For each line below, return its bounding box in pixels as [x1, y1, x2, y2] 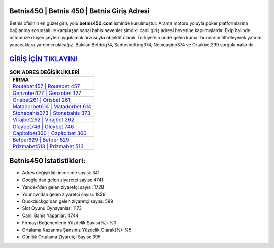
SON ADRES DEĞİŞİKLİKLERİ [9, 69, 80, 76]
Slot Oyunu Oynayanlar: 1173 [22, 205, 82, 211]
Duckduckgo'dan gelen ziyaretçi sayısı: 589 [22, 198, 114, 204]
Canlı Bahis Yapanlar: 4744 [22, 212, 79, 219]
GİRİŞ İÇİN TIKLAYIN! [9, 55, 78, 64]
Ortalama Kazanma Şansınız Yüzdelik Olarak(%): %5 [22, 227, 132, 233]
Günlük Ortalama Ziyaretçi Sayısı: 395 [22, 234, 101, 240]
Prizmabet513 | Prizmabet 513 [12, 143, 84, 150]
